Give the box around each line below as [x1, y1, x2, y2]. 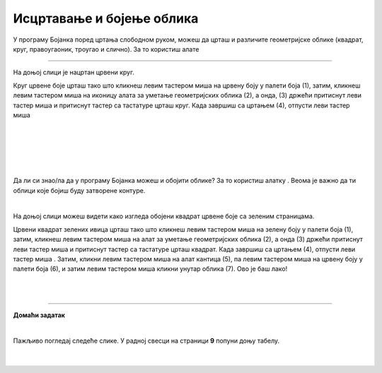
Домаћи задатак [13, 311, 65, 319]
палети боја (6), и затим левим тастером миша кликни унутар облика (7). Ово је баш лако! [13, 265, 288, 273]
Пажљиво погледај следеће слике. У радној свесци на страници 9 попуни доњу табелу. [13, 336, 280, 345]
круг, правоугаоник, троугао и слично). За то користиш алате [13, 45, 199, 53]
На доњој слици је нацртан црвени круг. [13, 68, 134, 77]
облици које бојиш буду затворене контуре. [13, 186, 146, 194]
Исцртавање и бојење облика [13, 11, 199, 26]
